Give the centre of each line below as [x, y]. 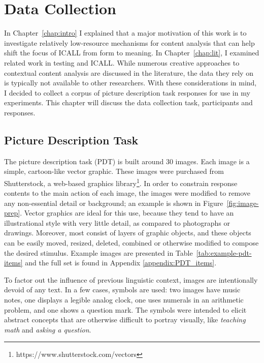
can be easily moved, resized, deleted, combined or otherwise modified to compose [131, 243]
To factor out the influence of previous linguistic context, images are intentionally [131, 279]
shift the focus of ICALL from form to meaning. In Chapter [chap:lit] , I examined [132, 53]
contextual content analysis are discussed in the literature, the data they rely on [129, 72]
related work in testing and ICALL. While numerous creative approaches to [122, 62]
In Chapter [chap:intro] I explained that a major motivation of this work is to [125, 33]
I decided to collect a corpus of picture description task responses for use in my [127, 92]
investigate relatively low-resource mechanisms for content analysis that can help [129, 42]
